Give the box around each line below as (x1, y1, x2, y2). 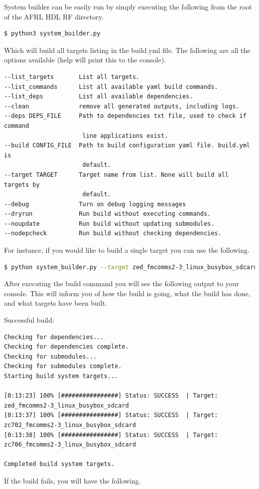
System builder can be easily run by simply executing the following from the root (4, 1, 252, 11)
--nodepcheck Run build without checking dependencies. (4, 230, 222, 237)
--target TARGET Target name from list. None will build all (4, 171, 229, 178)
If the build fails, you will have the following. (4, 475, 141, 486)
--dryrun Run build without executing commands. (4, 210, 211, 218)
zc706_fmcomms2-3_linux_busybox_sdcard (4, 441, 136, 449)
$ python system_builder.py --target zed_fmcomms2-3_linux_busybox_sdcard (4, 263, 258, 271)
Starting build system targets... (4, 373, 119, 380)
